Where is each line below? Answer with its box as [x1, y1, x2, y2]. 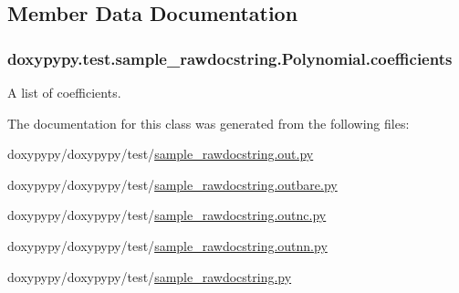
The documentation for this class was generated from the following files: [7, 113, 410, 132]
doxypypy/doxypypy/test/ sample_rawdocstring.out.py [7, 144, 314, 163]
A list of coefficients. [7, 83, 121, 101]
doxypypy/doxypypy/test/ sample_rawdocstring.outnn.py [7, 235, 328, 255]
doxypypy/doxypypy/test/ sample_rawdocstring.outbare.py [7, 174, 338, 194]
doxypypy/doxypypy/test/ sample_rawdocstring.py [7, 267, 292, 286]
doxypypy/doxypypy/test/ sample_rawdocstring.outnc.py [7, 205, 327, 225]
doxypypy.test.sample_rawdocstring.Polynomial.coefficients [7, 47, 453, 69]
